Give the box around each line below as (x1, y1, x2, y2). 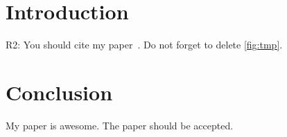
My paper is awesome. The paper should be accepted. (6, 118, 234, 132)
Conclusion (6, 77, 113, 106)
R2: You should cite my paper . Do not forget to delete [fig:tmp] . (6, 37, 283, 52)
